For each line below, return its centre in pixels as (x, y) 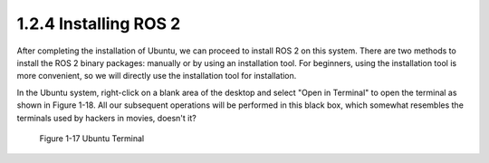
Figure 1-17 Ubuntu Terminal (92, 138)
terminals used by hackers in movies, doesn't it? (106, 118)
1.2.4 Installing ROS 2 (99, 24)
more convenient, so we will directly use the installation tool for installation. (157, 76)
